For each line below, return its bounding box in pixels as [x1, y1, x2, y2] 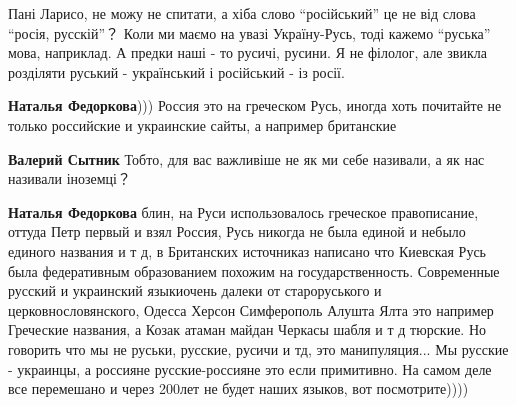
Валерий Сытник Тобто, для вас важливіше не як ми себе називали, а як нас [8, 148, 485, 169]
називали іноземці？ [8, 168, 131, 189]
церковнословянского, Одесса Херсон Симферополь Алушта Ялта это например [8, 299, 494, 320]
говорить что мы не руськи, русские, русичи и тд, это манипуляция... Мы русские [8, 338, 509, 359]
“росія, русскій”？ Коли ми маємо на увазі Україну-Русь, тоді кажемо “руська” [8, 22, 491, 43]
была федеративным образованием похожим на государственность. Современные [8, 260, 500, 281]
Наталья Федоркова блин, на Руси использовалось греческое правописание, [8, 201, 479, 222]
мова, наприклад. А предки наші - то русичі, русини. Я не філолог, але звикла [8, 42, 487, 63]
